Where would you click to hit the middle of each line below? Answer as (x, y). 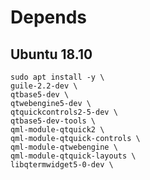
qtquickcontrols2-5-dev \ (64, 112)
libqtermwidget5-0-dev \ (62, 165)
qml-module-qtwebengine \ (64, 147)
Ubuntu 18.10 (51, 54)
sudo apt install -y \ (57, 77)
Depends (48, 17)
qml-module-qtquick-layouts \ (73, 156)
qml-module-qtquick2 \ (57, 130)
